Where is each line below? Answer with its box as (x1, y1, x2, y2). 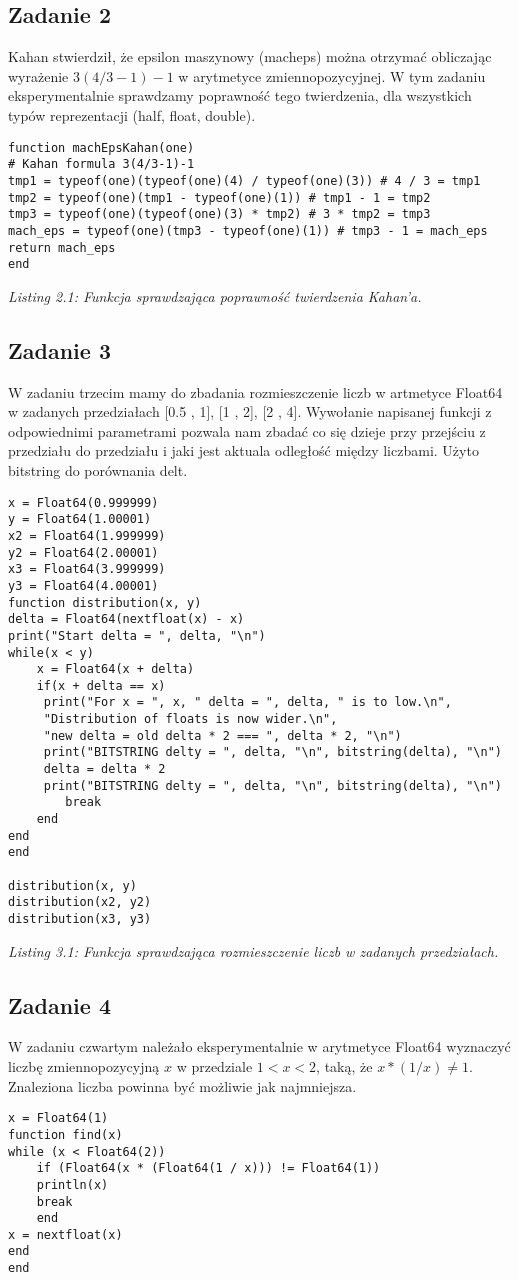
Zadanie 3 (8, 334, 111, 365)
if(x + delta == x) (36, 678, 166, 693)
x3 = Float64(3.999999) (8, 562, 166, 577)
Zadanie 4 (8, 989, 111, 1020)
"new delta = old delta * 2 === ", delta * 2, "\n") (43, 728, 402, 743)
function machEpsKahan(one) (8, 140, 195, 155)
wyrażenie (8, 65, 69, 86)
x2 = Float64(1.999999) (8, 528, 166, 543)
